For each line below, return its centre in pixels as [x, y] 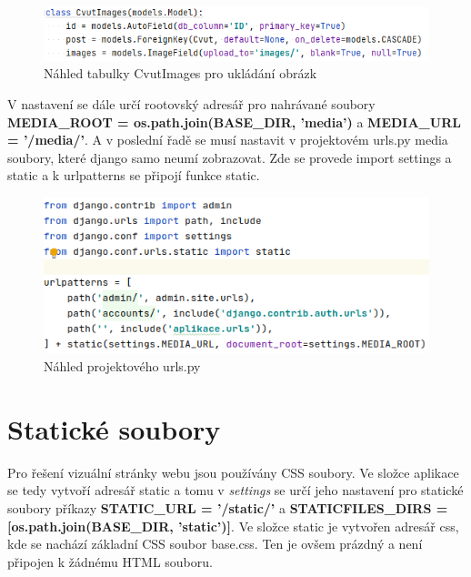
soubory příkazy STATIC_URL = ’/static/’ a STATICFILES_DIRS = [228, 507]
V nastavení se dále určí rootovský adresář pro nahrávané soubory [191, 103]
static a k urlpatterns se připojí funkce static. [134, 175]
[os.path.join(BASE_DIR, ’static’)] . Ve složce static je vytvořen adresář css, [233, 526]
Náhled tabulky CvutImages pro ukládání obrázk [180, 73]
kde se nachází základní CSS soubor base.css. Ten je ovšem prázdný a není [215, 544]
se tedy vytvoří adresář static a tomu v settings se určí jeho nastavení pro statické [235, 490]
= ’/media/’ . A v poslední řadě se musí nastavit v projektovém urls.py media [228, 140]
